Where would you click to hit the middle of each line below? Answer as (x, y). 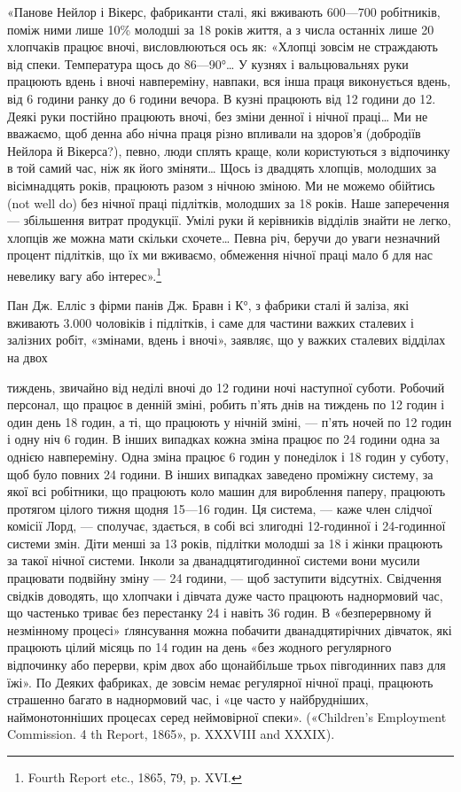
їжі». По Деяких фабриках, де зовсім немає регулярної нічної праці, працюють (220, 682)
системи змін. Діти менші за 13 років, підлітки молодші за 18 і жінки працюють (225, 543)
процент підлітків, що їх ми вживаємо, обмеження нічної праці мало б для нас (220, 255)
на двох (27, 357)
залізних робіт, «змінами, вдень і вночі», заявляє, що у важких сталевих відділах (227, 340)
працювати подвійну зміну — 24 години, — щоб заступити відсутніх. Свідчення (224, 578)
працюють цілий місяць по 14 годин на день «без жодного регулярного (199, 647)
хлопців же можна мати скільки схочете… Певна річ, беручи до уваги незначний (224, 237)
